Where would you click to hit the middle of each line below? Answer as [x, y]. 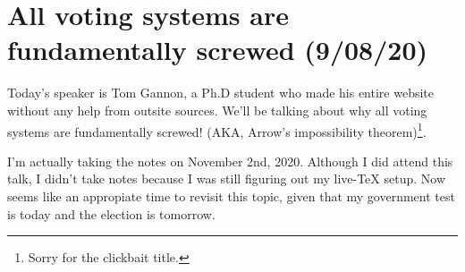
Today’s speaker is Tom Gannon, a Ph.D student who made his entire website [221, 93]
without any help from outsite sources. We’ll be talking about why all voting [217, 110]
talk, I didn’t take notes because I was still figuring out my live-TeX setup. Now [226, 178]
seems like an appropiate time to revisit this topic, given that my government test [231, 195]
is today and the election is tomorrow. [111, 213]
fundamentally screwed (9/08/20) [218, 50]
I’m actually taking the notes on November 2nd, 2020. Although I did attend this [230, 161]
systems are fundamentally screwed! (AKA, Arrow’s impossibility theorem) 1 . [217, 130]
